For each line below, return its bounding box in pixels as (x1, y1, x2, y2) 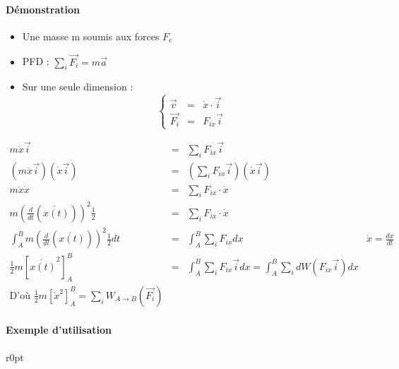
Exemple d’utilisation (6, 322, 112, 337)
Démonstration (6, 1, 80, 16)
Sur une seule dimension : (22, 79, 133, 94)
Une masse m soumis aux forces (22, 28, 160, 43)
